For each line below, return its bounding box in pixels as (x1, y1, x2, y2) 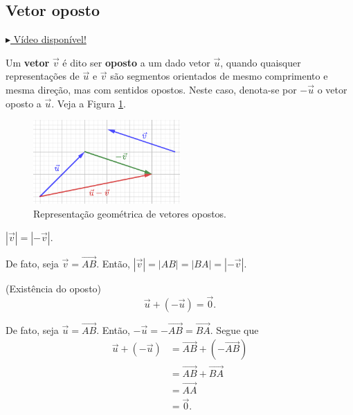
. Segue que (210, 322, 259, 337)
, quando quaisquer (220, 55, 301, 69)
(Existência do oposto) (6, 281, 102, 295)
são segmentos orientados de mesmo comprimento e (110, 69, 328, 83)
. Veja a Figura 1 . (51, 96, 126, 110)
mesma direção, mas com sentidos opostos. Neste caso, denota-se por (6, 82, 297, 96)
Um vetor (6, 55, 50, 69)
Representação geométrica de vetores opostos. (33, 206, 227, 220)
